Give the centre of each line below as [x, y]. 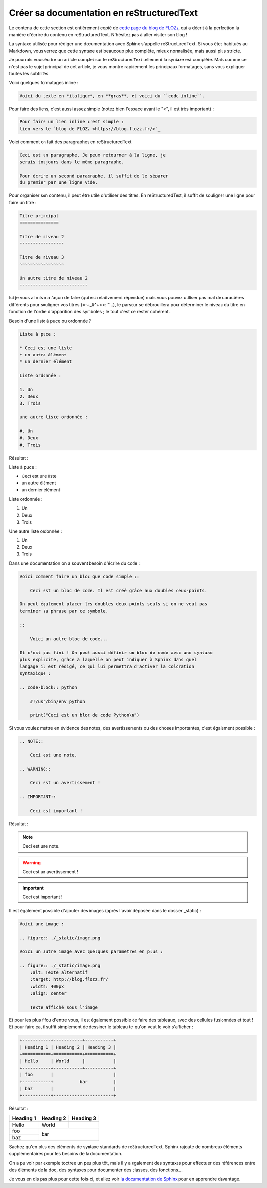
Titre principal [39, 215]
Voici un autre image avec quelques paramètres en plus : [91, 951]
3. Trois [30, 403]
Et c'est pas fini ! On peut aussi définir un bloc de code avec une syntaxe [116, 653]
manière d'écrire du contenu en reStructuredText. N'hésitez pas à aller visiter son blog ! [98, 34]
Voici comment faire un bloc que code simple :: [80, 576]
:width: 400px [47, 986]
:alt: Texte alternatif [59, 972]
